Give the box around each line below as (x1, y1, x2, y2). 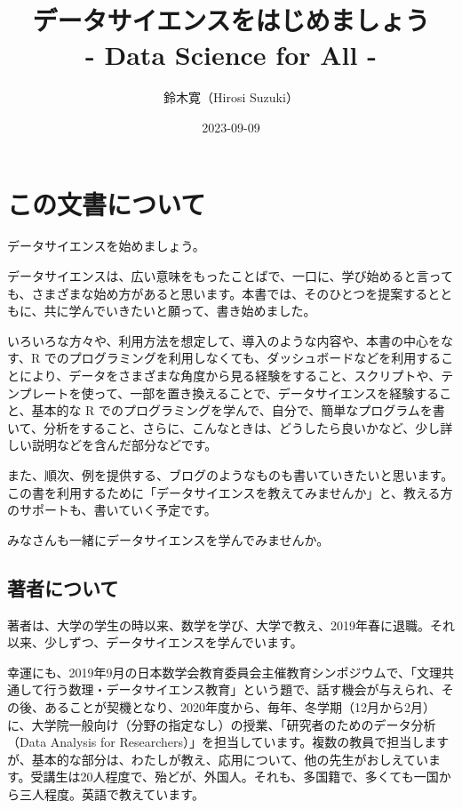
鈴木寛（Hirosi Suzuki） (163, 88, 299, 107)
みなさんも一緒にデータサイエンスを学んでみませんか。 (7, 530, 330, 549)
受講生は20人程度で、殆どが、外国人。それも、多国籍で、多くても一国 (30, 767, 439, 786)
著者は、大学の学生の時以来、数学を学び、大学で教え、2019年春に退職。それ (7, 615, 455, 634)
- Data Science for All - (85, 36, 377, 73)
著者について (7, 573, 119, 601)
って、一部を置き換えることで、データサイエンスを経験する (93, 383, 440, 402)
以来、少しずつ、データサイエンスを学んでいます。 (7, 633, 303, 652)
